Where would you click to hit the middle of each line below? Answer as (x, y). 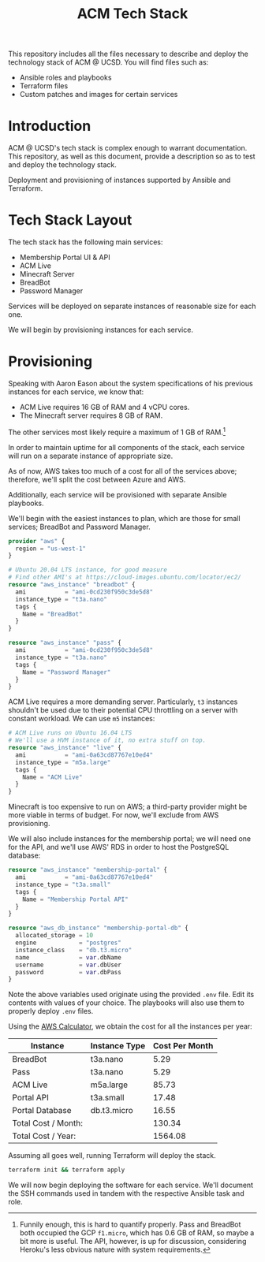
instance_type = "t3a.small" (63, 884)
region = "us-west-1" (51, 549)
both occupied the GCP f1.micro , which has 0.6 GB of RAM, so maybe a (137, 1233)
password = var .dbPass (69, 972)
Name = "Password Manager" (67, 672)
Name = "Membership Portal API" (75, 899)
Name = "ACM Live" (52, 777)
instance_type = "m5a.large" (63, 762)
